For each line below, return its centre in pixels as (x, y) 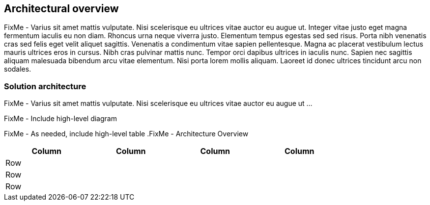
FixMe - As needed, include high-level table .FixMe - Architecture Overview (126, 134)
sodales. (18, 69)
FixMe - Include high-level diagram (60, 119)
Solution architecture (45, 86)
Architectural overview (61, 9)
